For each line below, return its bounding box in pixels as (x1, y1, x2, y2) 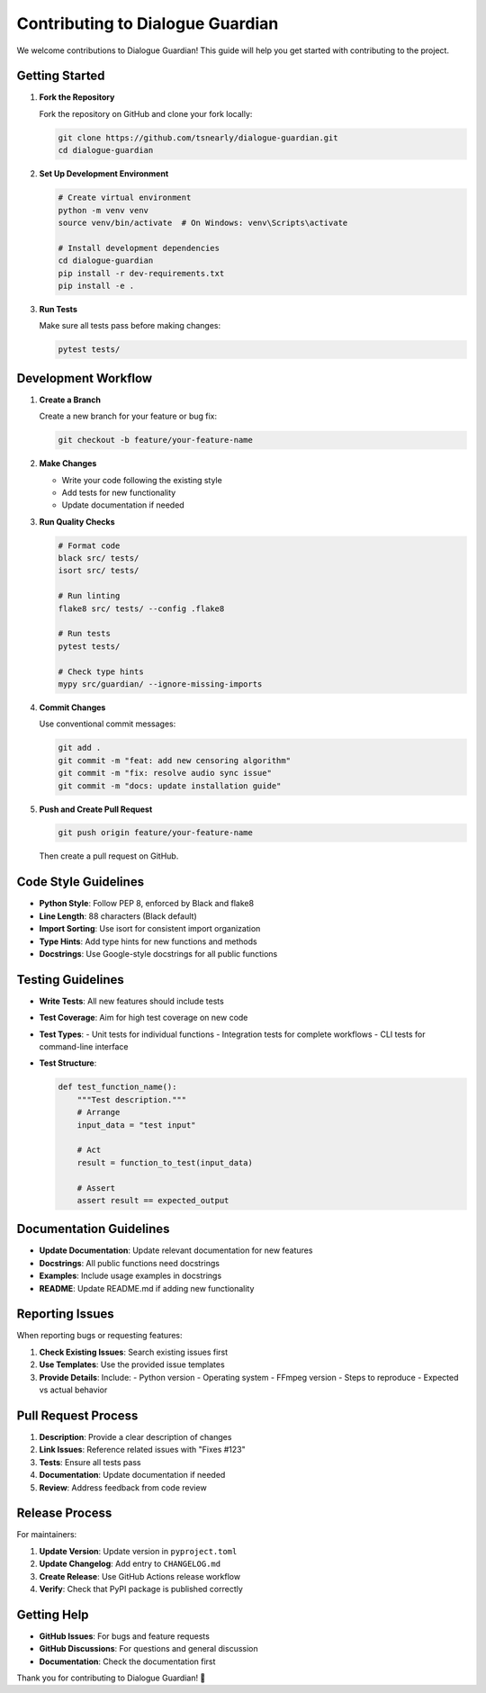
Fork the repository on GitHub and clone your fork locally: (39, 108, 253, 119)
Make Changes (39, 458, 97, 469)
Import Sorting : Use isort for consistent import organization (39, 923, 261, 934)
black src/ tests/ (58, 554, 139, 563)
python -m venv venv (58, 205, 148, 215)
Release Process (16, 1506, 112, 1521)
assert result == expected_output (76, 1195, 229, 1205)
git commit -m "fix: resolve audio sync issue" (58, 768, 272, 779)
